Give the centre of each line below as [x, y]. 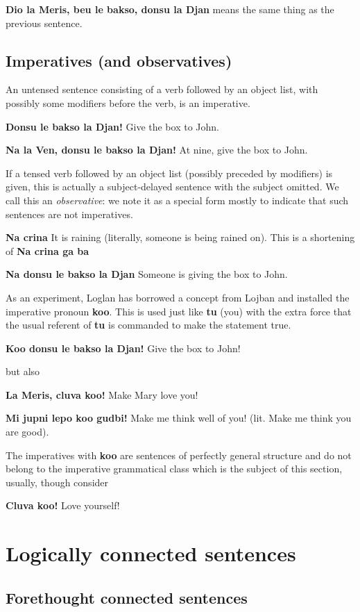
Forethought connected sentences [127, 597]
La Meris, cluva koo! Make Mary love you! [102, 394]
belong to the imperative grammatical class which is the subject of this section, [174, 469]
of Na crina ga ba [48, 250]
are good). [27, 432]
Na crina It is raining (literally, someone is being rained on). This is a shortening [180, 237]
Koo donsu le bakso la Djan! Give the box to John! [123, 348]
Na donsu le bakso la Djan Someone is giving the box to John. [147, 274]
